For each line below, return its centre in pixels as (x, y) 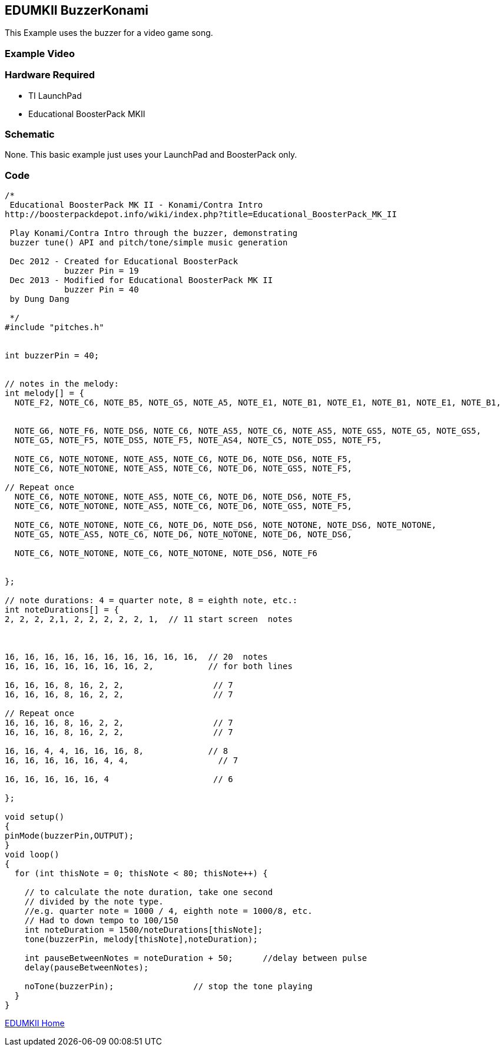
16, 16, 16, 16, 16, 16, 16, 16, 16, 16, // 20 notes (136, 657)
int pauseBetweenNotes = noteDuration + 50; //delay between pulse (196, 958)
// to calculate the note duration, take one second (149, 892)
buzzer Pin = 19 (102, 271)
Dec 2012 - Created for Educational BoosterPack (124, 262)
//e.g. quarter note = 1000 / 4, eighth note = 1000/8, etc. (168, 911)
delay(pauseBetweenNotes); (87, 968)
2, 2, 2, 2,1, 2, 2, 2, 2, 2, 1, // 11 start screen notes (149, 619)
